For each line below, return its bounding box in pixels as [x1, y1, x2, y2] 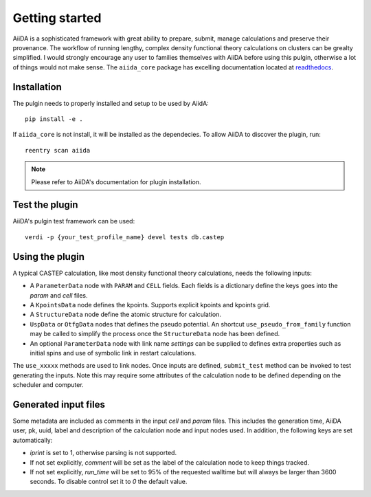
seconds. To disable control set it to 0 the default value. [30, 478, 188, 486]
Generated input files [12, 399, 106, 410]
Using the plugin [12, 251, 85, 263]
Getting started [12, 10, 102, 25]
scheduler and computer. [12, 381, 84, 389]
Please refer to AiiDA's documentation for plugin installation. [31, 177, 202, 186]
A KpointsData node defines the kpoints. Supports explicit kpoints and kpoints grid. [30, 300, 271, 309]
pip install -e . [25, 115, 83, 123]
